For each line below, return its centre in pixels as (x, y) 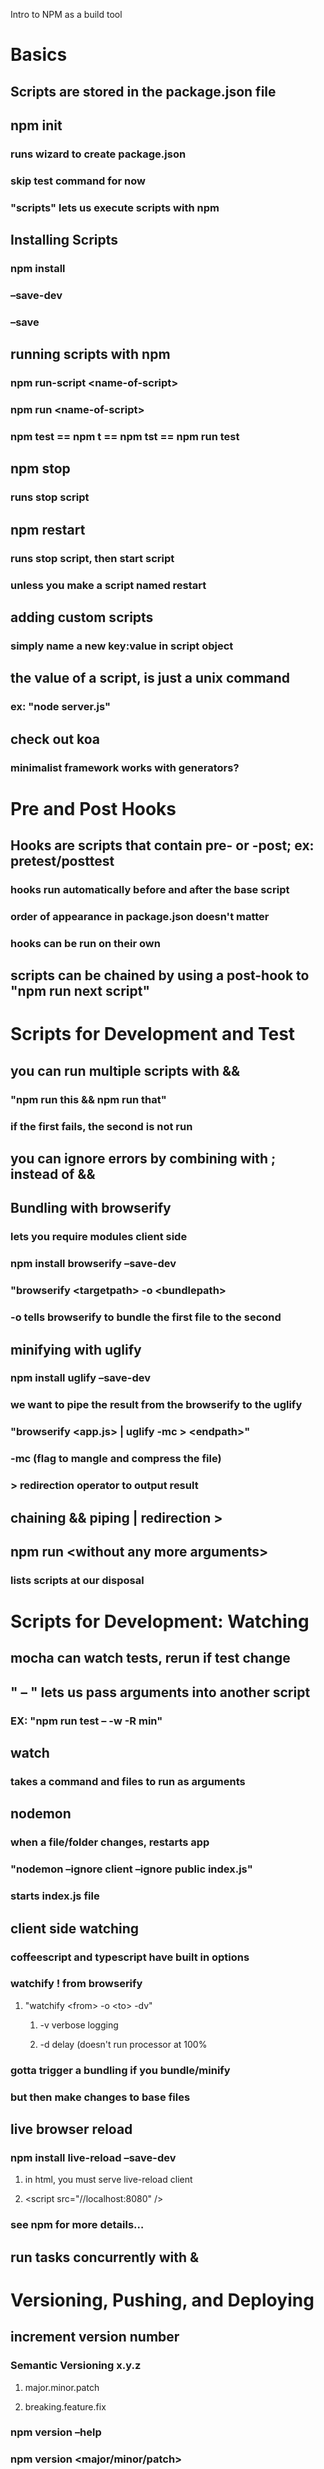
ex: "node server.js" (61, 707)
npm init (36, 125)
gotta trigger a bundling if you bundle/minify (120, 2070)
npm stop (40, 469)
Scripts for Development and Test (153, 1034)
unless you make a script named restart (108, 585)
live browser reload (71, 2129)
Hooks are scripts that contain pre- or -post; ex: (162, 845)
